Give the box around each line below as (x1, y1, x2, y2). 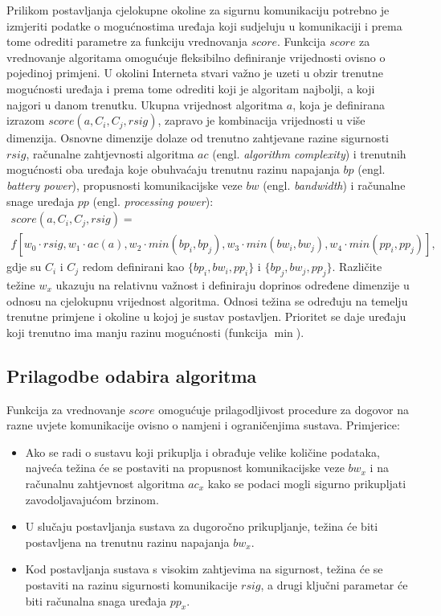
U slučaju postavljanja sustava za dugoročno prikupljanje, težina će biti (25, 518, 378, 535)
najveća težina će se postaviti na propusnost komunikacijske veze (25, 459, 345, 476)
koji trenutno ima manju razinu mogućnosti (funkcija (6, 323, 267, 340)
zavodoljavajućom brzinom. (25, 491, 159, 507)
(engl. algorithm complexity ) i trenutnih (212, 145, 406, 162)
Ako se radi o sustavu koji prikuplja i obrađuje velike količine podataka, (25, 443, 380, 460)
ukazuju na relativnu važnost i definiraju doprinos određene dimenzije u (55, 276, 410, 293)
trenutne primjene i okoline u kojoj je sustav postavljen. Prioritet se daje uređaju (6, 308, 406, 325)
